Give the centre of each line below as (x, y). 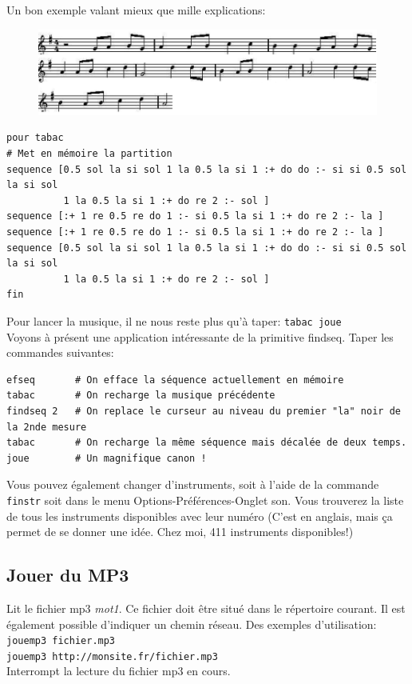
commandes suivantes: (60, 352)
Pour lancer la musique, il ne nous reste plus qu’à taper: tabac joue (174, 320)
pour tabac (35, 138)
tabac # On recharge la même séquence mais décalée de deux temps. (207, 443)
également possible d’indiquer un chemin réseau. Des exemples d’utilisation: (192, 624)
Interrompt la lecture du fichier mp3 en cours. (119, 671)
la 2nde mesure (47, 427)
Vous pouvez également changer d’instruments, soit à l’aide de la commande (193, 484)
